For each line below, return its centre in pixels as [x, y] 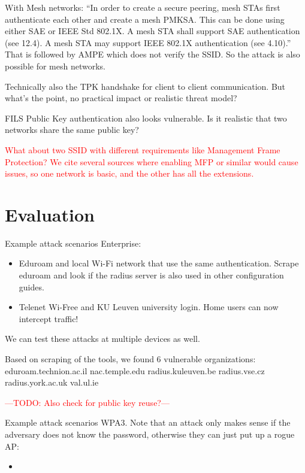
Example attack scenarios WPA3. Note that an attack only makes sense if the [148, 422]
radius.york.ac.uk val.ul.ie [52, 382]
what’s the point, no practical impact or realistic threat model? [121, 98]
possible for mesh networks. [55, 66]
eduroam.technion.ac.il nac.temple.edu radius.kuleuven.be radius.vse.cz [135, 370]
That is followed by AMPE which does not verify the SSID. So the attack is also [152, 54]
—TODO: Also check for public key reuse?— [87, 402]
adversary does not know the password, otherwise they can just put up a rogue [150, 434]
